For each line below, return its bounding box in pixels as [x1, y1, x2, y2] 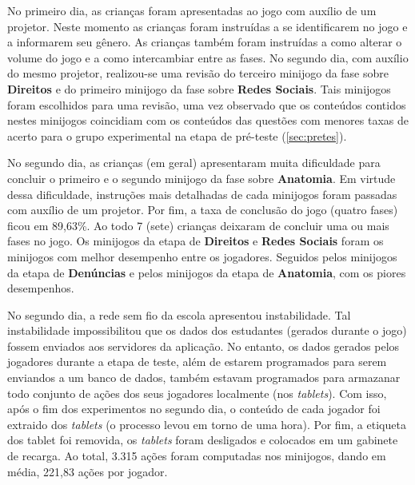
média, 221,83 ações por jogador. [7, 463, 168, 479]
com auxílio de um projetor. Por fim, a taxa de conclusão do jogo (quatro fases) [7, 201, 398, 218]
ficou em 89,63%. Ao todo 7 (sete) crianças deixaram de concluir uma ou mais [7, 217, 389, 233]
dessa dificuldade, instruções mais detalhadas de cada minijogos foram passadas [7, 185, 397, 202]
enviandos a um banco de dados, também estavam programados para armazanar [7, 369, 401, 386]
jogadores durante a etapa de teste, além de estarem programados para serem [7, 353, 387, 370]
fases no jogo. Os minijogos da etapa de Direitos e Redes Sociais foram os [7, 233, 384, 249]
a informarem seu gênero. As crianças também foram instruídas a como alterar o [7, 34, 402, 50]
